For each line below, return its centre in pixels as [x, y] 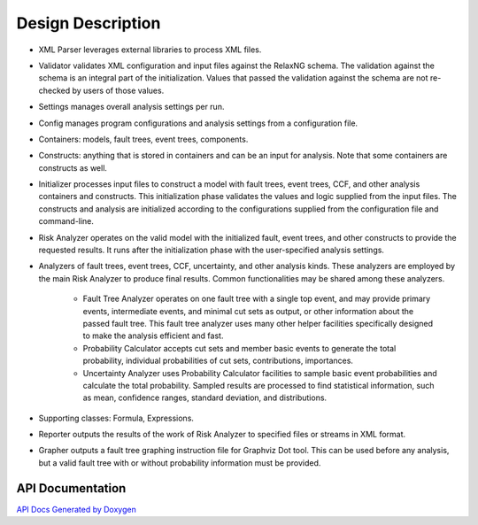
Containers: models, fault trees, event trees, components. [143, 139]
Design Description [89, 23]
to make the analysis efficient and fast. [153, 336]
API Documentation [71, 488]
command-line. [66, 221]
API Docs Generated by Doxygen [76, 509]
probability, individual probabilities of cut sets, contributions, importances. [218, 361]
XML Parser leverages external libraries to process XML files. [150, 50]
